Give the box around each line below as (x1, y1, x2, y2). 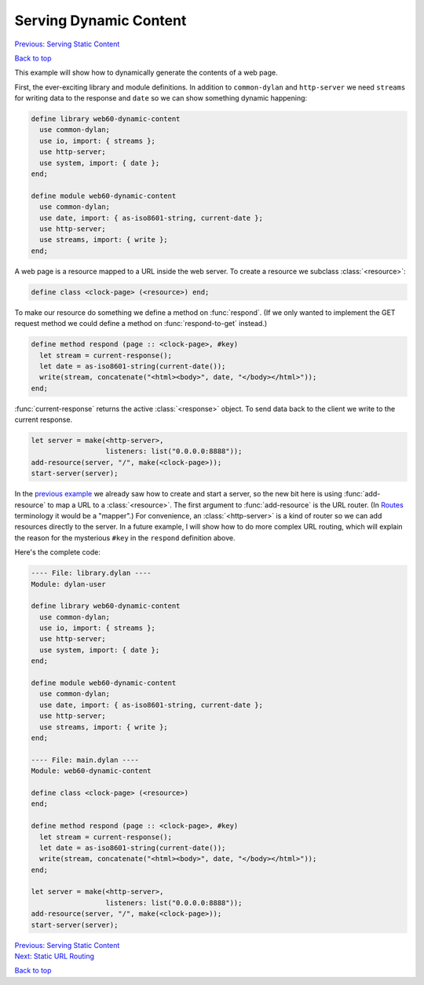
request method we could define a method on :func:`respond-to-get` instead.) (14, 319, 268, 328)
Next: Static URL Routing (14, 951, 94, 961)
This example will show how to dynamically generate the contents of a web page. (14, 68, 278, 78)
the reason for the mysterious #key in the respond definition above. (14, 533, 236, 542)
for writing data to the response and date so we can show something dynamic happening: (14, 93, 308, 103)
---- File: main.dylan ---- (31, 755, 139, 764)
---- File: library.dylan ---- (31, 569, 152, 577)
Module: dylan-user (31, 580, 106, 588)
